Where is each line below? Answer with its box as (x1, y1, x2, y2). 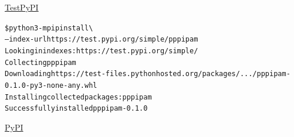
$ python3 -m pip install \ (5, 23, 93, 32)
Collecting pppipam (5, 58, 76, 67)
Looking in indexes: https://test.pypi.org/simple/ (5, 46, 198, 55)
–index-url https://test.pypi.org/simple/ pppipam (5, 35, 198, 44)
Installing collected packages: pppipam (5, 93, 152, 101)
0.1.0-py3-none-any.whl (5, 81, 97, 90)
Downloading (5, 70, 51, 78)
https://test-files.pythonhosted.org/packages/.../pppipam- (50, 70, 290, 78)
